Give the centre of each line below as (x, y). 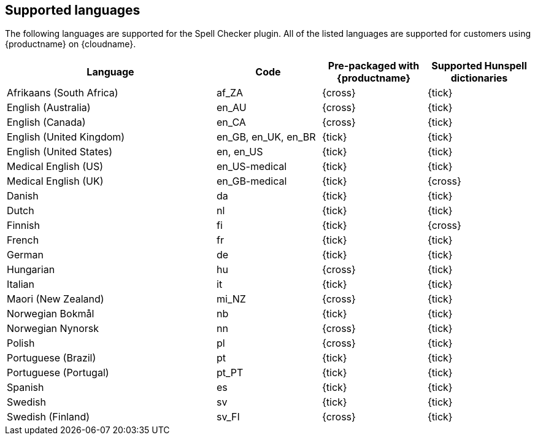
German (25, 255)
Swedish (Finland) (48, 417)
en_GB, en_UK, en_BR (266, 137)
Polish (21, 343)
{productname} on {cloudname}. (71, 44)
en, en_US (240, 152)
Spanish (25, 388)
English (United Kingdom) (66, 137)
